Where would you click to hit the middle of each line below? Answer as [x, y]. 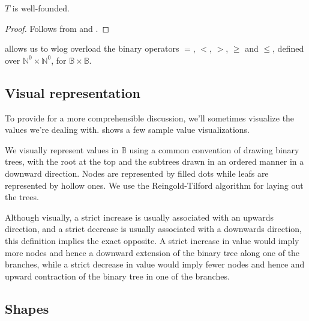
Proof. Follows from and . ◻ [57, 28]
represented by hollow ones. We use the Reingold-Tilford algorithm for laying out [154, 185]
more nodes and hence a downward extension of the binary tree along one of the [152, 252]
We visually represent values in [62, 149]
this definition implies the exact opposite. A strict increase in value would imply [152, 240]
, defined [288, 48]
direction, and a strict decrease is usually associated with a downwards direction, [153, 229]
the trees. [22, 197]
